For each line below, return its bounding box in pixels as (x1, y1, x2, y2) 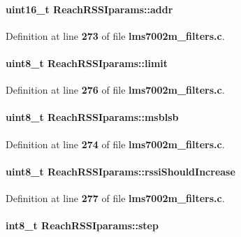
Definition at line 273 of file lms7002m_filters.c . (6, 28, 225, 43)
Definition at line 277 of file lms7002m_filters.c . (6, 190, 225, 205)
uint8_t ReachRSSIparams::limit (6, 55, 168, 70)
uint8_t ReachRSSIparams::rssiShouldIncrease (6, 164, 235, 178)
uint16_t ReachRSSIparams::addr (6, 1, 173, 16)
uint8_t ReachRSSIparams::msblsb (6, 110, 179, 124)
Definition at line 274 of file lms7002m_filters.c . (6, 136, 225, 151)
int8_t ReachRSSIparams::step (6, 218, 159, 233)
